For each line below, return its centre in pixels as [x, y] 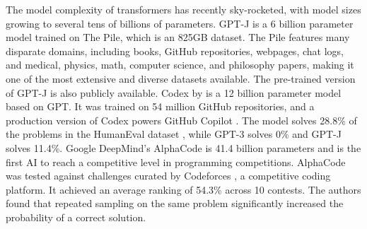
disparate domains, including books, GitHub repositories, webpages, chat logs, [175, 51]
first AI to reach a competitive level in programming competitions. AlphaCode [176, 162]
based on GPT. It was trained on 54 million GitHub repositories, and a [160, 106]
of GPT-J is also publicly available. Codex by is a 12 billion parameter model [174, 92]
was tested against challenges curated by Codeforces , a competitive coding [168, 176]
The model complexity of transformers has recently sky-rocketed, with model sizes [183, 9]
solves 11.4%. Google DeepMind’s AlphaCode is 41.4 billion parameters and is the [183, 147]
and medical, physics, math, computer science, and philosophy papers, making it [180, 65]
